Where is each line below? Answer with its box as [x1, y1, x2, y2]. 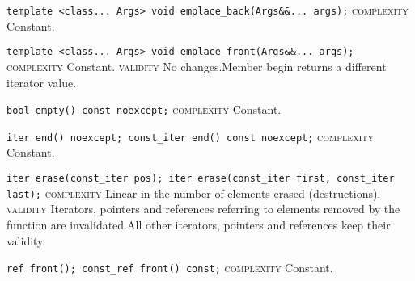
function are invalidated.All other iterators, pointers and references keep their [6, 216, 391, 233]
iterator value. [6, 73, 77, 90]
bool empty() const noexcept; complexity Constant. [6, 101, 282, 118]
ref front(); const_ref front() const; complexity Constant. [6, 259, 333, 276]
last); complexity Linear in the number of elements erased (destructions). [6, 184, 381, 201]
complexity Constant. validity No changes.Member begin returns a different [6, 57, 387, 74]
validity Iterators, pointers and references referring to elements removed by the [6, 200, 400, 217]
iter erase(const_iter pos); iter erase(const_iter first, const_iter [6, 173, 395, 184]
